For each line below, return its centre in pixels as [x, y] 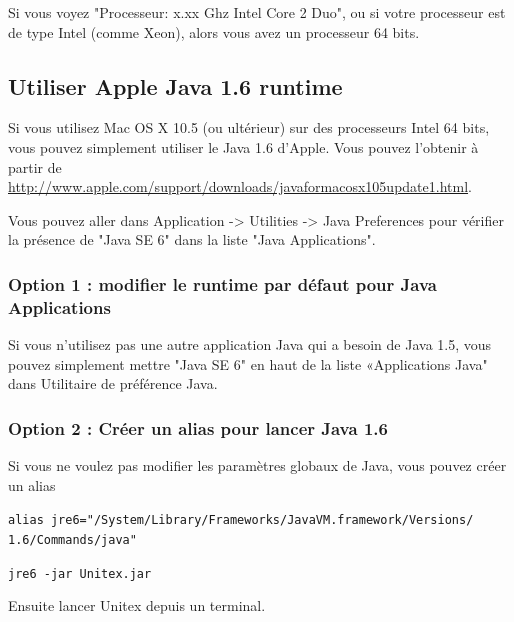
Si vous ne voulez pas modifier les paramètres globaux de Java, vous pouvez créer [257, 465]
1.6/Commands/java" [72, 539]
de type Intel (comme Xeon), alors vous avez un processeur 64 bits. [214, 31]
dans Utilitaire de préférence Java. [113, 383]
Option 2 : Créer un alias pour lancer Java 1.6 [198, 427]
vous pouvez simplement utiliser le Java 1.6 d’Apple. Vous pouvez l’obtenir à [243, 146]
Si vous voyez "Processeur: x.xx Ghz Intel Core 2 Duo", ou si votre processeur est [257, 12]
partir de [35, 166]
